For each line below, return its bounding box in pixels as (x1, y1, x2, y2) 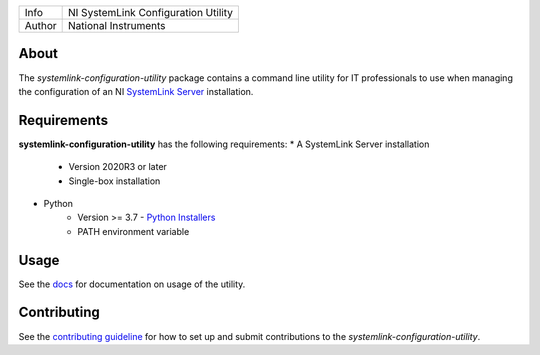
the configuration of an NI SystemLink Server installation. (18, 85, 254, 97)
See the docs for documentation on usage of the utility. (18, 278, 246, 290)
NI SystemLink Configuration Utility (68, 6, 234, 19)
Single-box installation (68, 175, 161, 187)
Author (24, 19, 57, 32)
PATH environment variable (77, 225, 190, 237)
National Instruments (68, 19, 166, 32)
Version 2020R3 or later (68, 161, 167, 173)
